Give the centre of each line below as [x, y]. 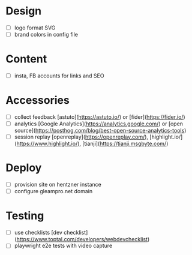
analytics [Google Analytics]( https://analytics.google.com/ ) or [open [99, 124]
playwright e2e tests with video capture [63, 246]
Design [24, 11]
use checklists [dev [38, 233]
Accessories [37, 100]
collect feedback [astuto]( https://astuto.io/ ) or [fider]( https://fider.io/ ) [100, 117]
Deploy [24, 168]
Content [26, 59]
